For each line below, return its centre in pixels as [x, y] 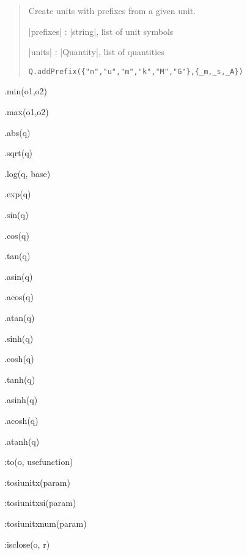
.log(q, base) [28, 173]
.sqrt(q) [19, 153]
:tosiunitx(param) [37, 482]
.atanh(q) [22, 441]
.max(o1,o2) [27, 112]
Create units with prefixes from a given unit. [112, 10]
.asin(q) [19, 276]
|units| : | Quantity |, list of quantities [96, 52]
